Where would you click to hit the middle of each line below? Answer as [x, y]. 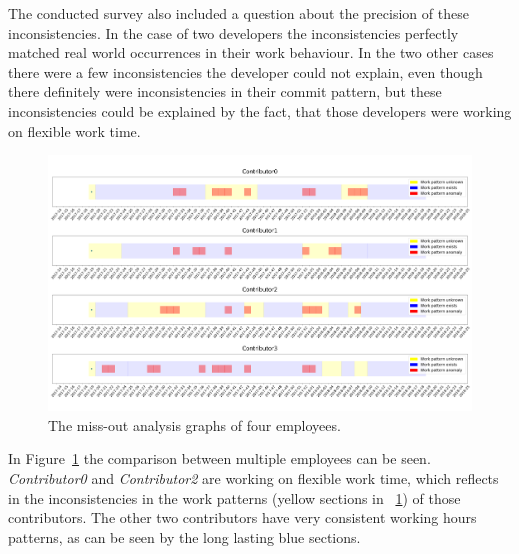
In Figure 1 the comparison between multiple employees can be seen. [219, 458]
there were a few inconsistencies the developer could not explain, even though [245, 71]
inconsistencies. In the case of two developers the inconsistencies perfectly [233, 32]
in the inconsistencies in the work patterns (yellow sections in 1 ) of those [234, 497]
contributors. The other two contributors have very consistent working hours [242, 517]
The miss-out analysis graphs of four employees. [194, 424]
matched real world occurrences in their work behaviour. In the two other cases [251, 52]
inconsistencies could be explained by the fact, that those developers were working [260, 110]
